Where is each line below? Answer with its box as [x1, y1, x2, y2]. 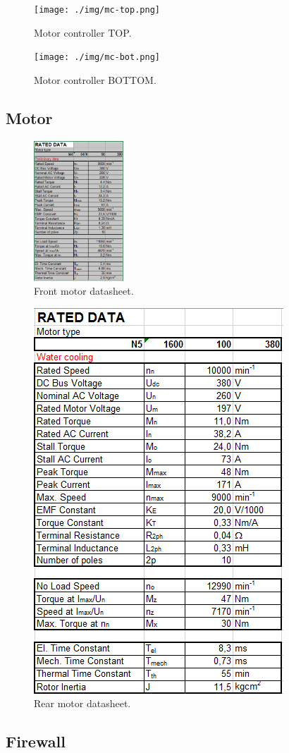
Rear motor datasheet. [34, 696, 131, 711]
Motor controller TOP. [34, 25, 132, 39]
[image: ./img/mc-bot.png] [34, 52, 160, 63]
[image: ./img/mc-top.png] [34, 5, 160, 15]
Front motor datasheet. [34, 283, 134, 298]
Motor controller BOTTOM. [34, 72, 156, 87]
